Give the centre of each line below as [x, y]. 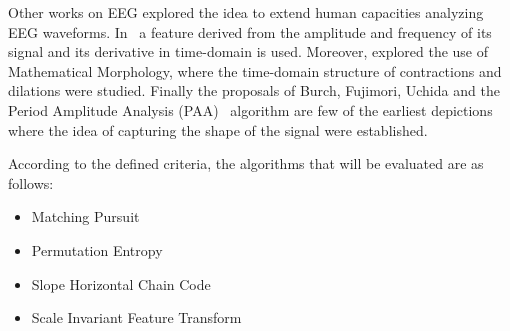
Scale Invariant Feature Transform [136, 317]
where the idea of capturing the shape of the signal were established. [218, 129]
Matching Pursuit [85, 216]
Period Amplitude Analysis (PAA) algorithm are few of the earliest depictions [250, 109]
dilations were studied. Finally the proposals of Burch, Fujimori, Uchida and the [254, 90]
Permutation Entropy [97, 249]
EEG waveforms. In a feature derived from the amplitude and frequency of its [250, 31]
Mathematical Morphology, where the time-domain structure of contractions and [255, 70]
